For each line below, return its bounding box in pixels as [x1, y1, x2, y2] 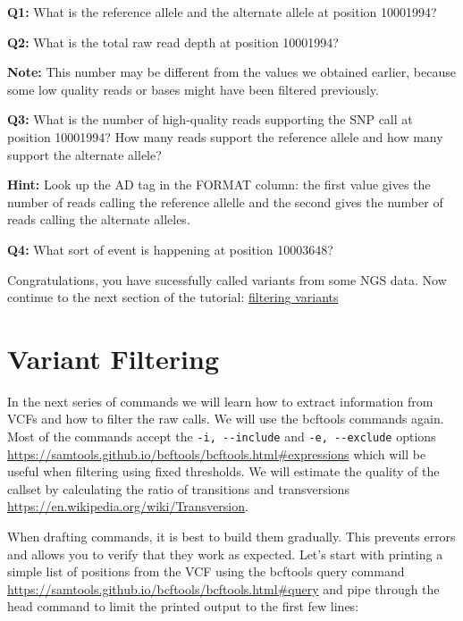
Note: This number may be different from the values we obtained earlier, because [7, 63, 456, 81]
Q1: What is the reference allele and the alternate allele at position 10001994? [7, 3, 437, 21]
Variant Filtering [7, 340, 219, 376]
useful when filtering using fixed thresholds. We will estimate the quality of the [7, 462, 440, 481]
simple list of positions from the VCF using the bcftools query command [7, 562, 405, 581]
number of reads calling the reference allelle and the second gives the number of [7, 192, 443, 211]
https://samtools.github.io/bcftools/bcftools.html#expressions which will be [7, 444, 426, 463]
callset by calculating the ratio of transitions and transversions [7, 479, 349, 498]
